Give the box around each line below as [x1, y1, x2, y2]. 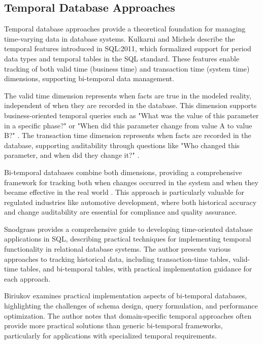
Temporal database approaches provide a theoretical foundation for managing [4, 23, 246, 34]
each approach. [4, 273, 51, 284]
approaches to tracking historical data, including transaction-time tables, [4, 253, 231, 264]
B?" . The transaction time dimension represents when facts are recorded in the [4, 130, 251, 141]
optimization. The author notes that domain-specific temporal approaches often [4, 310, 252, 321]
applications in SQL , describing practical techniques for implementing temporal [4, 233, 251, 244]
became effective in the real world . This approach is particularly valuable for [4, 187, 244, 197]
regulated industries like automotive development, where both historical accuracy [4, 196, 257, 207]
